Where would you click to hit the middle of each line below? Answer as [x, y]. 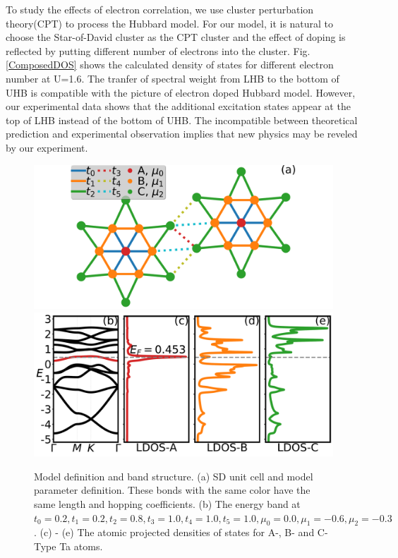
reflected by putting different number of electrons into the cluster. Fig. [158, 50]
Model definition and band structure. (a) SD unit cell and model [174, 476]
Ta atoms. [81, 546]
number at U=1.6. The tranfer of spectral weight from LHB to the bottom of [173, 78]
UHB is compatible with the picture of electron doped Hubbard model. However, [181, 92]
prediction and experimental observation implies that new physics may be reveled [182, 134]
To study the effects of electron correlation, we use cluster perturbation [160, 9]
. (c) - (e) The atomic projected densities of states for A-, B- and [174, 532]
